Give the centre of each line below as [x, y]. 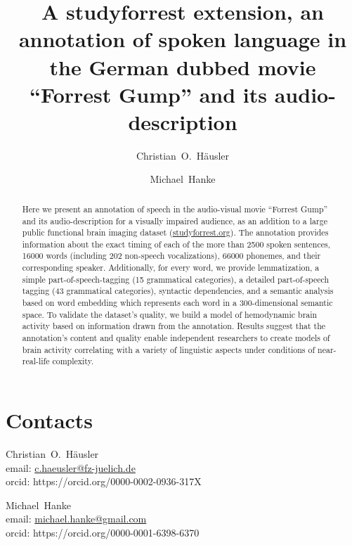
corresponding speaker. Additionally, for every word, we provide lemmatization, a [171, 268]
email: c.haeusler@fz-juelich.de [71, 467]
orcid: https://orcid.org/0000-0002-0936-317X [104, 481]
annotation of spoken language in [183, 39]
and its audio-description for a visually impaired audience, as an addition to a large [175, 220]
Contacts [50, 420]
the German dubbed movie [183, 66]
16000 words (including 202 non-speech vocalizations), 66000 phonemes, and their [171, 256]
